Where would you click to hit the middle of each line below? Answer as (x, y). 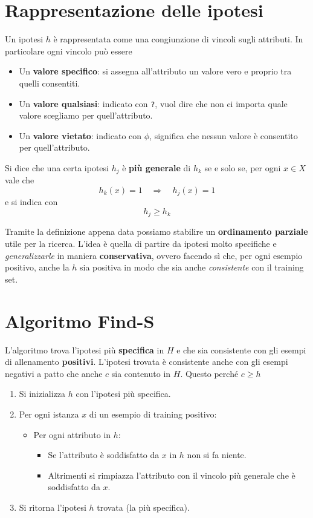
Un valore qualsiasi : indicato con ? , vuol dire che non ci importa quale (153, 103)
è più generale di (156, 167)
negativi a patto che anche (54, 373)
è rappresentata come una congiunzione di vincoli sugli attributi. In (178, 39)
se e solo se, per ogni (243, 167)
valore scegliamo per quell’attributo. (86, 115)
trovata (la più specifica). (143, 507)
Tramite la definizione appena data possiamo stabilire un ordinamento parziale (156, 231)
